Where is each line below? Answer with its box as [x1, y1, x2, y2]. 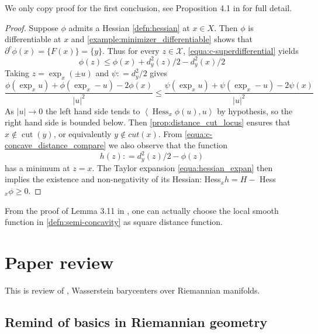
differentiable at [5, 33, 61, 45]
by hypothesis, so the [217, 104, 293, 117]
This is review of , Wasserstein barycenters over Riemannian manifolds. [5, 284, 260, 296]
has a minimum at [5, 161, 70, 173]
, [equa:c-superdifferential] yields [183, 44, 299, 56]
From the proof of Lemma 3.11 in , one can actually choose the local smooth [5, 204, 279, 216]
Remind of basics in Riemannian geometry [5, 312, 268, 330]
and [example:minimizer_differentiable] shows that [71, 33, 253, 45]
